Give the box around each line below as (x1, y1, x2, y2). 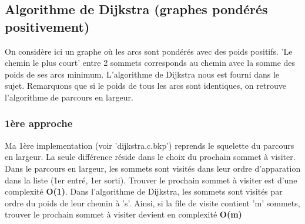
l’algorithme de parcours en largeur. (5, 91, 133, 103)
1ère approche (5, 116, 73, 131)
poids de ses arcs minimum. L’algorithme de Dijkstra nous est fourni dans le (5, 68, 280, 80)
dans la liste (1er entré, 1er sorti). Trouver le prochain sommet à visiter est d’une (5, 173, 297, 186)
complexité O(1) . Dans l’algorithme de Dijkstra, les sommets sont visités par (5, 185, 283, 198)
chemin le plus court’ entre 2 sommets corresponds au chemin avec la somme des (5, 56, 296, 69)
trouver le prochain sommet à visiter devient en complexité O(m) (5, 208, 242, 220)
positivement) (5, 17, 90, 35)
